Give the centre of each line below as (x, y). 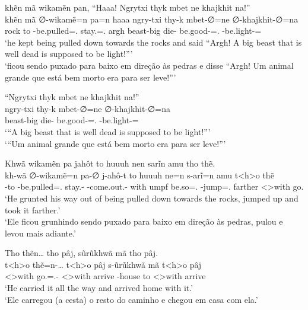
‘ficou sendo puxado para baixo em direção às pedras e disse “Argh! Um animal (149, 65)
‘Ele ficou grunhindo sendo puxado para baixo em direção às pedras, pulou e (144, 221)
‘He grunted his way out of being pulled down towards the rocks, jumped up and (152, 198)
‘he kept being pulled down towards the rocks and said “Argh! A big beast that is (153, 42)
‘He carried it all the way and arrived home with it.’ (99, 288)
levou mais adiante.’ (40, 233)
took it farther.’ (33, 210)
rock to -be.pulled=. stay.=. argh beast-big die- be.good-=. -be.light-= (133, 31)
